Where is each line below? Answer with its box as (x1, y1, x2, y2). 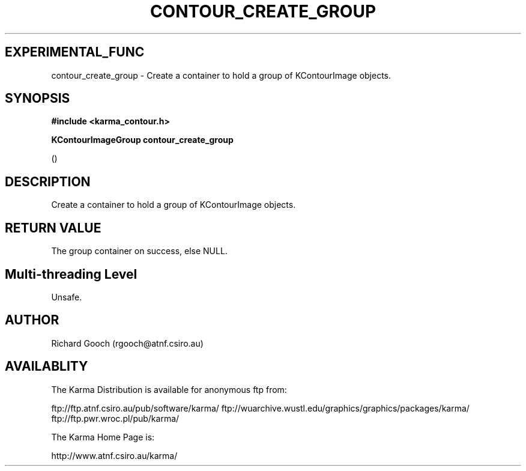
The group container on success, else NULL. (51, 246, 228, 257)
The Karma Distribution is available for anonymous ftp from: (51, 384, 287, 395)
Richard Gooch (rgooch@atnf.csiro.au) (51, 338, 204, 348)
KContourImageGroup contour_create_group (51, 135, 234, 145)
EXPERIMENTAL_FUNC (5, 44, 145, 60)
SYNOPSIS (5, 91, 70, 106)
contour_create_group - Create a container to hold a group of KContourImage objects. (51, 70, 391, 81)
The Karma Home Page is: (51, 431, 155, 442)
